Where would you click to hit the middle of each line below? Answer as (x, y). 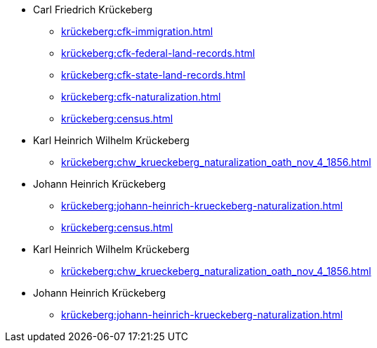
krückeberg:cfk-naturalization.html (141, 97)
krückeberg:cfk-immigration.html (137, 31)
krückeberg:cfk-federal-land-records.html (158, 53)
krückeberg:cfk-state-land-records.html (153, 75)
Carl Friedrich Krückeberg (93, 9)
